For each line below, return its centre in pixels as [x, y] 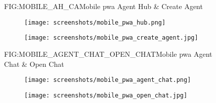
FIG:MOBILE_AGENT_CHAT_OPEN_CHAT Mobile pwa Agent [108, 54]
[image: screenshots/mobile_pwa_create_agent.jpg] [111, 38]
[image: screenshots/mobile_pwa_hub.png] [95, 22]
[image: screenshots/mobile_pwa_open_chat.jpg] [106, 95]
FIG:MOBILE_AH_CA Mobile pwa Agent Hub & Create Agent [103, 6]
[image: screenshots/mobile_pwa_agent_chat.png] [108, 80]
